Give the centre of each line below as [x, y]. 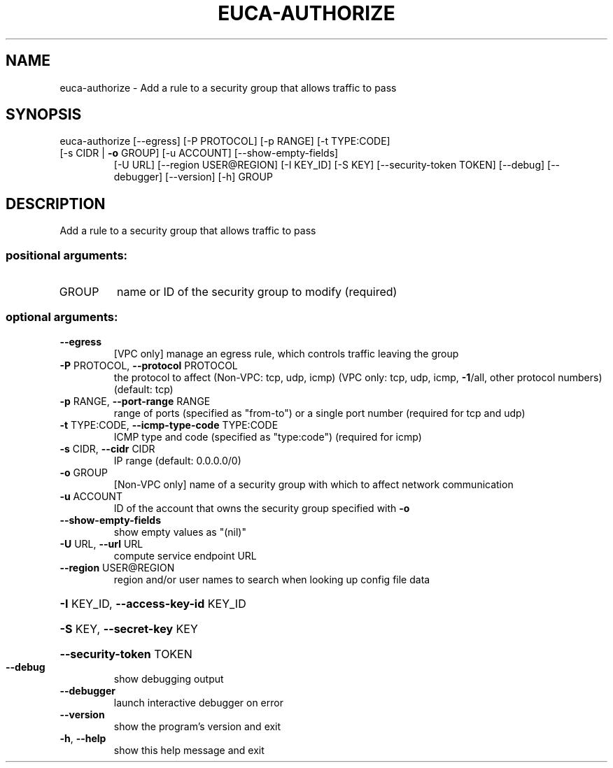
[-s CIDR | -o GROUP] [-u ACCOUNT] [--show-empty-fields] [199, 153]
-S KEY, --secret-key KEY [129, 628]
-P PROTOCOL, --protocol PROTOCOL [149, 365]
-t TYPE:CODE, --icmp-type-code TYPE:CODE [169, 425]
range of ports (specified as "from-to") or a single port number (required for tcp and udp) [319, 413]
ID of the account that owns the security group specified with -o [262, 508]
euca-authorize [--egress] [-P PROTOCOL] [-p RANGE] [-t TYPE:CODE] [225, 141]
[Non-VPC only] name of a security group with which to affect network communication [313, 484]
